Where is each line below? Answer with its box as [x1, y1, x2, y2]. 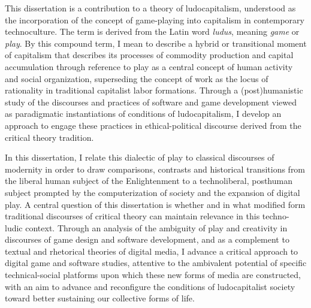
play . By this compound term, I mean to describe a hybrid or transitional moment [5, 37, 307, 49]
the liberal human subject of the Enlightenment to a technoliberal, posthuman [5, 174, 292, 187]
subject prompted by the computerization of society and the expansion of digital [5, 186, 300, 198]
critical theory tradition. [5, 131, 94, 143]
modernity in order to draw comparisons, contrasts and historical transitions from [5, 162, 306, 175]
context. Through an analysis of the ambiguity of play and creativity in [25, 221, 288, 234]
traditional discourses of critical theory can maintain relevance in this [5, 210, 260, 222]
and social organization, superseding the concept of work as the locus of [5, 72, 268, 84]
